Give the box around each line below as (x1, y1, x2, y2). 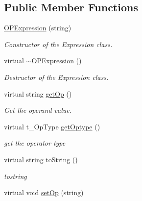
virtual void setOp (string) (4, 187, 84, 198)
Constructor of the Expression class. (4, 39, 113, 49)
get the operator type (4, 138, 66, 148)
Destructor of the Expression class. (4, 72, 109, 82)
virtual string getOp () (4, 88, 72, 99)
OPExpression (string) (4, 23, 71, 33)
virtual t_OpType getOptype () (4, 121, 100, 131)
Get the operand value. (4, 105, 72, 115)
